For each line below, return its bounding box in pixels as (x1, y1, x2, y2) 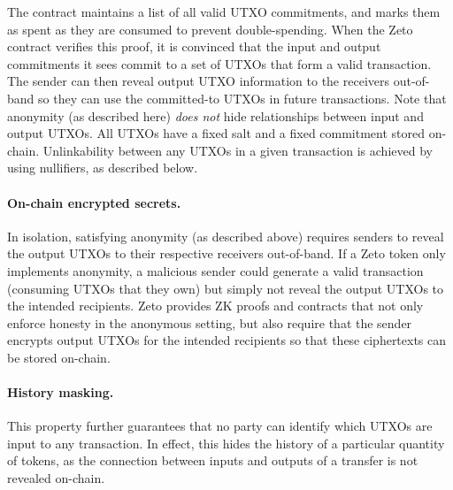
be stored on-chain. (7, 348, 111, 366)
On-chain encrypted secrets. (7, 193, 181, 211)
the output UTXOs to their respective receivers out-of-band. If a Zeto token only (7, 244, 446, 263)
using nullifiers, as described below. (7, 158, 198, 177)
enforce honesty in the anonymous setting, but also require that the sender (7, 313, 412, 332)
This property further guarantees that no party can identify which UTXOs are (7, 417, 433, 435)
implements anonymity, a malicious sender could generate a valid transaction (7, 261, 424, 279)
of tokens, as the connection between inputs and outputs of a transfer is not (7, 451, 418, 470)
